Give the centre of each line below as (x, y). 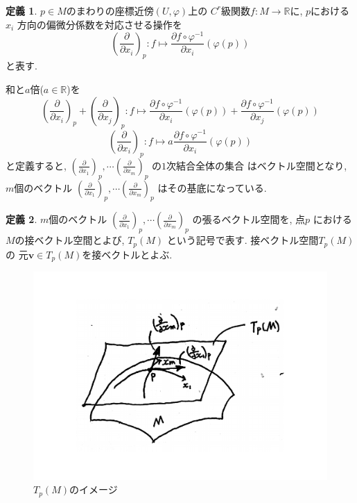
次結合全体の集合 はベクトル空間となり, (257, 165)
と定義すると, (36, 165)
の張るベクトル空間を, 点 (249, 219)
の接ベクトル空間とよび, (70, 240)
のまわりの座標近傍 (110, 10)
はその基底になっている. (212, 187)
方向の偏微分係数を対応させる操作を (99, 24)
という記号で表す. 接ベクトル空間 (243, 240)
